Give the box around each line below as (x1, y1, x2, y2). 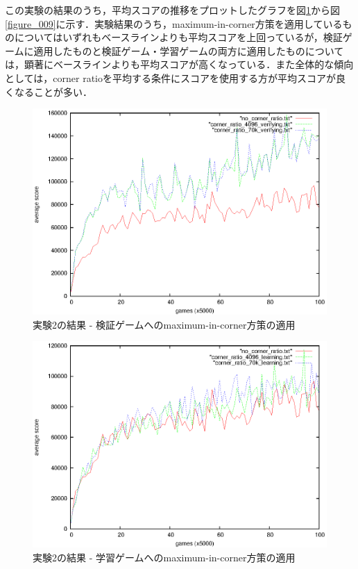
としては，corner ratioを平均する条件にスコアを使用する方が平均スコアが (5, 70, 336, 85)
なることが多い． (14, 84, 92, 99)
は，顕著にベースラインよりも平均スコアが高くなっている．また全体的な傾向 (5, 57, 354, 72)
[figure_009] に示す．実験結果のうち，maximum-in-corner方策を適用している (5, 16, 343, 31)
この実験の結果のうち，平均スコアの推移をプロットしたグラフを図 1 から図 (5, 3, 340, 17)
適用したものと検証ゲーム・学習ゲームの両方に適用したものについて (33, 43, 344, 58)
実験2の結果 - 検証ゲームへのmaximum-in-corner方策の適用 (33, 317, 296, 331)
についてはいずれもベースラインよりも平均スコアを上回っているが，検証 (14, 30, 343, 44)
